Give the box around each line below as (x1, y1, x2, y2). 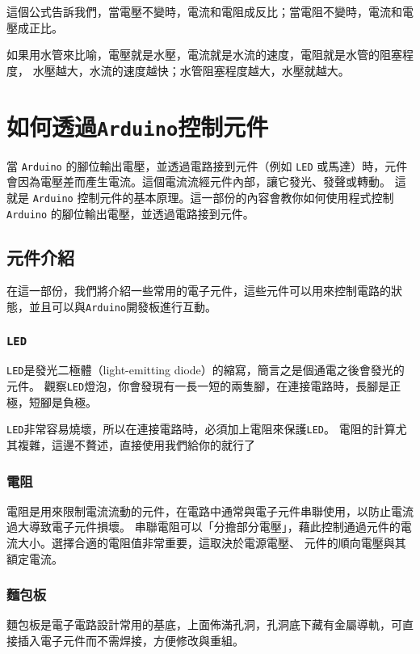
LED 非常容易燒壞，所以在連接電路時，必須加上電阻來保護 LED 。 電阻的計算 (6, 420, 396, 437)
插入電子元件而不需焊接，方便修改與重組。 (17, 631, 244, 648)
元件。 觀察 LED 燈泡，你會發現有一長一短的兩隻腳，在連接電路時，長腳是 (6, 378, 390, 395)
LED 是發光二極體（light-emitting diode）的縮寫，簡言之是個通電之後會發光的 (6, 361, 405, 378)
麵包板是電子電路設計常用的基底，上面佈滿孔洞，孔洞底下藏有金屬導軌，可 (6, 616, 402, 633)
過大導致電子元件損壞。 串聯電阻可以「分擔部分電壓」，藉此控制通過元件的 (6, 518, 401, 535)
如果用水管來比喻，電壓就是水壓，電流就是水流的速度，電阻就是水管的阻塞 (6, 46, 402, 63)
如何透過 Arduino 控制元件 (6, 109, 269, 142)
